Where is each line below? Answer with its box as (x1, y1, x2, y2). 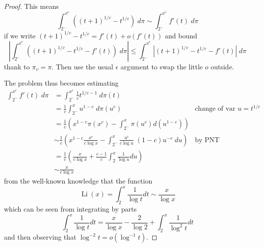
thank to (4, 61, 30, 71)
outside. (211, 61, 234, 71)
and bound (165, 30, 197, 40)
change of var (195, 105, 236, 113)
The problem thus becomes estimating (4, 78, 119, 88)
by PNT (195, 136, 220, 144)
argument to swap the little (120, 61, 203, 71)
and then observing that (4, 232, 77, 242)
